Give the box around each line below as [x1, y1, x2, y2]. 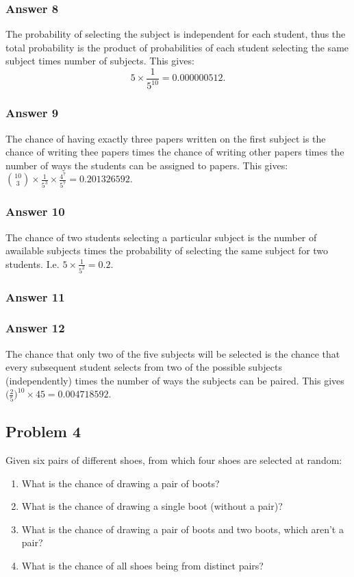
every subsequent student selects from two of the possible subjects [5, 360, 282, 374]
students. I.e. [5, 256, 60, 271]
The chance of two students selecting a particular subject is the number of [5, 230, 317, 244]
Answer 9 [5, 104, 59, 121]
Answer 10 [5, 203, 65, 220]
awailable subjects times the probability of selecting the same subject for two [5, 243, 329, 258]
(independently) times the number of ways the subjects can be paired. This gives [5, 373, 344, 387]
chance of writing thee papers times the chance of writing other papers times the [5, 145, 344, 159]
